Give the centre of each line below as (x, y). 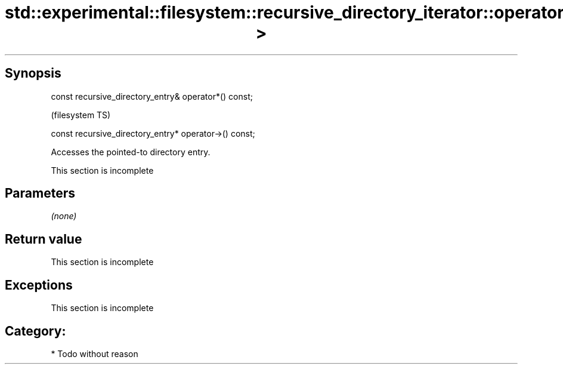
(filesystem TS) (81, 115)
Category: (35, 331)
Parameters (40, 193)
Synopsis (33, 73)
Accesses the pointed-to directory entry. (131, 152)
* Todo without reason (95, 353)
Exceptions (39, 285)
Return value (44, 239)
